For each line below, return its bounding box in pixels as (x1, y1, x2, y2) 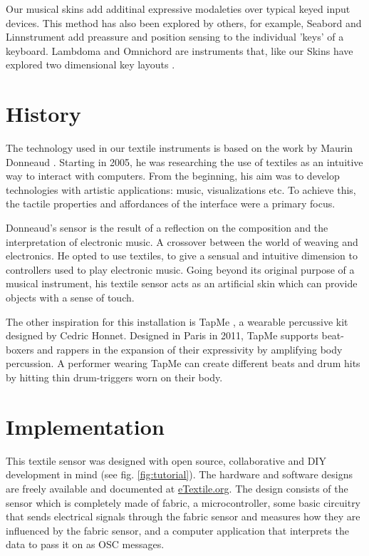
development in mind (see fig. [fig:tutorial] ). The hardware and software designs (6, 467, 353, 482)
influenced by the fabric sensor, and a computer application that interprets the (6, 522, 349, 537)
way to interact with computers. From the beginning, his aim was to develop (6, 168, 340, 183)
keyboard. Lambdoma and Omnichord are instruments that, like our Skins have (6, 43, 353, 58)
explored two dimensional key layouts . (6, 57, 175, 72)
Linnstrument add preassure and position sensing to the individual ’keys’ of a (6, 29, 344, 44)
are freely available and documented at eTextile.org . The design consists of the (6, 480, 348, 495)
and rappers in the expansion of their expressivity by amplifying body (37, 341, 343, 356)
